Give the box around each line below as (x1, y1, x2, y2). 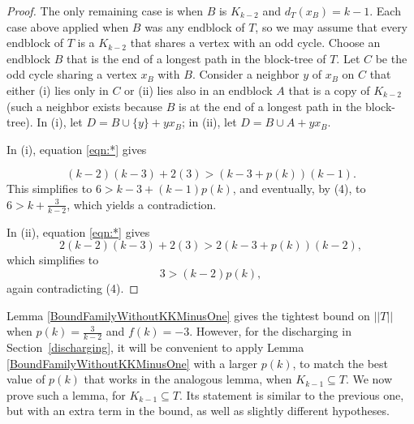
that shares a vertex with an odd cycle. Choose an (130, 34, 381, 51)
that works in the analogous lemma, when (84, 370, 292, 388)
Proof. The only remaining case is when (6, 2, 204, 19)
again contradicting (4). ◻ (6, 279, 139, 296)
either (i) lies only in (6, 81, 109, 98)
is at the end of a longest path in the (179, 97, 362, 114)
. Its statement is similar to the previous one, (179, 386, 404, 403)
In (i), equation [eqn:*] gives (6, 140, 147, 157)
